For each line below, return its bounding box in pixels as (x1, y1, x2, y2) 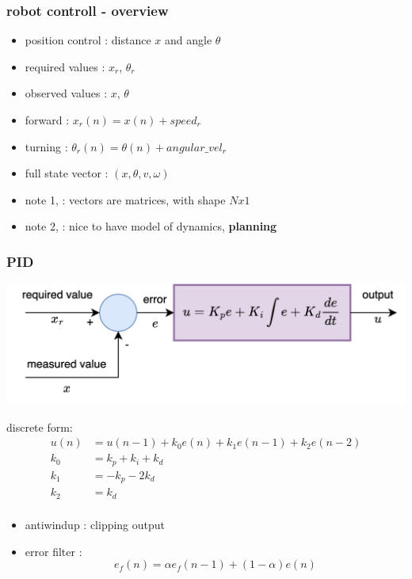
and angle (165, 32, 212, 48)
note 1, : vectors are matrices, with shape (25, 191, 226, 208)
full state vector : (25, 165, 109, 181)
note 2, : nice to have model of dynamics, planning (25, 218, 277, 234)
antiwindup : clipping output (25, 516, 166, 532)
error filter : (25, 543, 82, 559)
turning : (25, 138, 68, 154)
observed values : (25, 85, 108, 101)
